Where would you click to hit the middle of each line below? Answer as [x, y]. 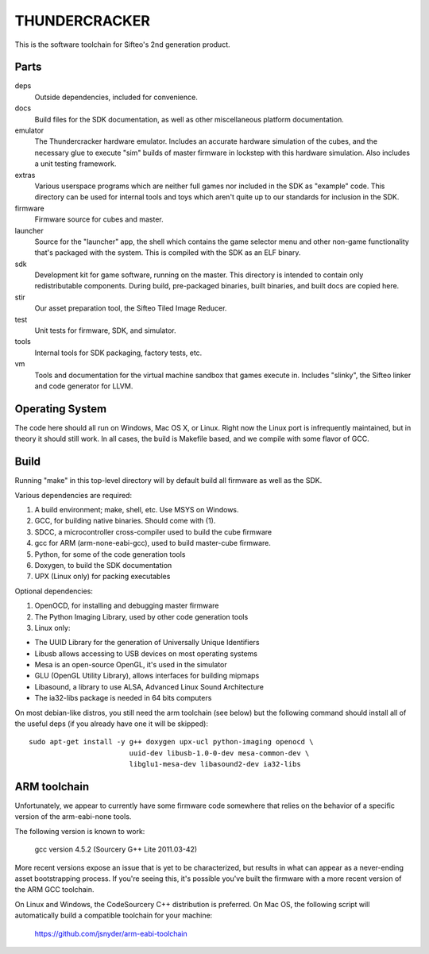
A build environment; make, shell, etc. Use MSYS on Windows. [137, 509]
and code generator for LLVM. [84, 386]
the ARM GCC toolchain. [54, 890]
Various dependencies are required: [73, 495]
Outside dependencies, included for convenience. [116, 97]
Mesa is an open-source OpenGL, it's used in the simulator [131, 665]
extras [25, 175]
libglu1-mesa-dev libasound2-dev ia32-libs [215, 764]
